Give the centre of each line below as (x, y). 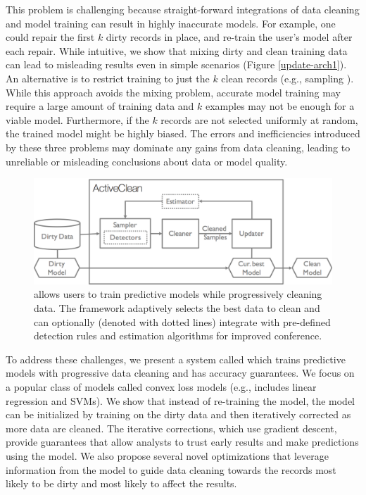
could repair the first (50, 37)
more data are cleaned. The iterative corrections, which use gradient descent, (171, 428)
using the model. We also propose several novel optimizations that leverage (167, 455)
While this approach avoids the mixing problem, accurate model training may (173, 92)
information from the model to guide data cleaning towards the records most (171, 469)
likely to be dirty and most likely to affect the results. (121, 483)
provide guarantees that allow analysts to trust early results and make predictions (182, 442)
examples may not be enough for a (280, 106)
